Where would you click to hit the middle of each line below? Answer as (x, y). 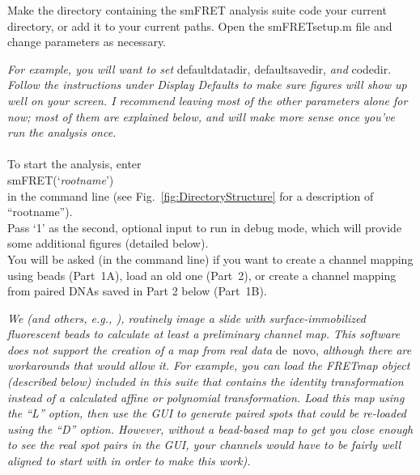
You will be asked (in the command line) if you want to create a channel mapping (210, 259)
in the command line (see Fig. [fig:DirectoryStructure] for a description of (191, 195)
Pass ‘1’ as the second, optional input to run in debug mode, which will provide (205, 227)
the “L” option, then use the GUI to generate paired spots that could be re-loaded (207, 413)
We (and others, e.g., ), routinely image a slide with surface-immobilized (187, 318)
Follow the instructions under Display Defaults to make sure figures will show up (207, 85)
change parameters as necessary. (87, 42)
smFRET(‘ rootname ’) (61, 179)
